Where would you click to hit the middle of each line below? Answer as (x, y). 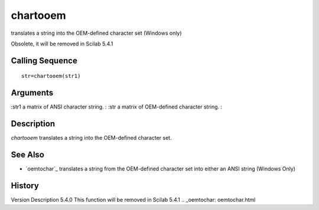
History (25, 186)
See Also (27, 154)
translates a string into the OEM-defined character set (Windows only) (97, 33)
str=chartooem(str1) (51, 76)
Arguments (32, 93)
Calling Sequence (44, 60)
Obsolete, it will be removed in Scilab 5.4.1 (62, 44)
